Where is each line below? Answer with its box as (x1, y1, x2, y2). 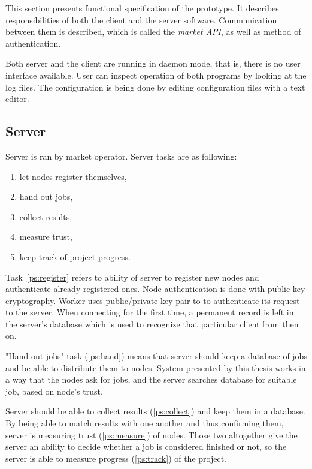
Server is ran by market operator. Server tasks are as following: (5, 149, 237, 162)
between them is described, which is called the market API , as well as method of (5, 25, 301, 38)
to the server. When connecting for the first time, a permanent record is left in (5, 306, 294, 318)
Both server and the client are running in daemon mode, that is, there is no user (5, 57, 301, 70)
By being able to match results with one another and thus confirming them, (5, 417, 284, 429)
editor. (5, 92, 29, 105)
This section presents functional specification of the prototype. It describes (5, 2, 279, 14)
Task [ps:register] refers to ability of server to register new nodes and (5, 270, 259, 283)
